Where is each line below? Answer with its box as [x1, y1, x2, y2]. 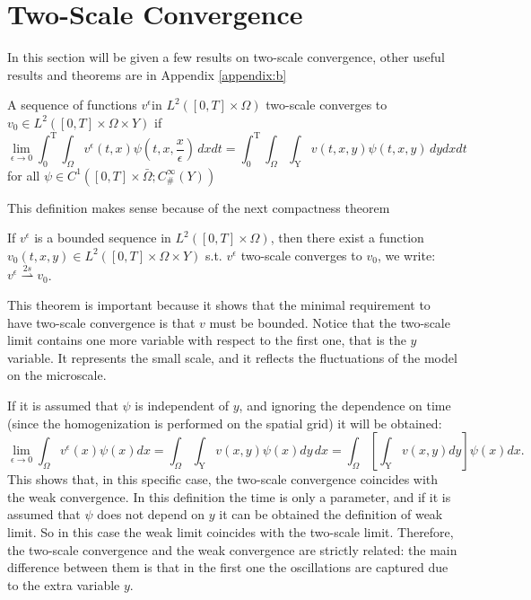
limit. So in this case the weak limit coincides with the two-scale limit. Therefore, [7, 522, 454, 541]
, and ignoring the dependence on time [239, 395, 451, 414]
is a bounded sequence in [34, 228, 171, 247]
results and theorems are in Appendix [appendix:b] [7, 65, 287, 84]
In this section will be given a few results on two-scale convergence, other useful [7, 48, 445, 66]
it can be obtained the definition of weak [219, 505, 443, 524]
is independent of [135, 395, 230, 414]
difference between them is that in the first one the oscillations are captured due [7, 558, 448, 577]
